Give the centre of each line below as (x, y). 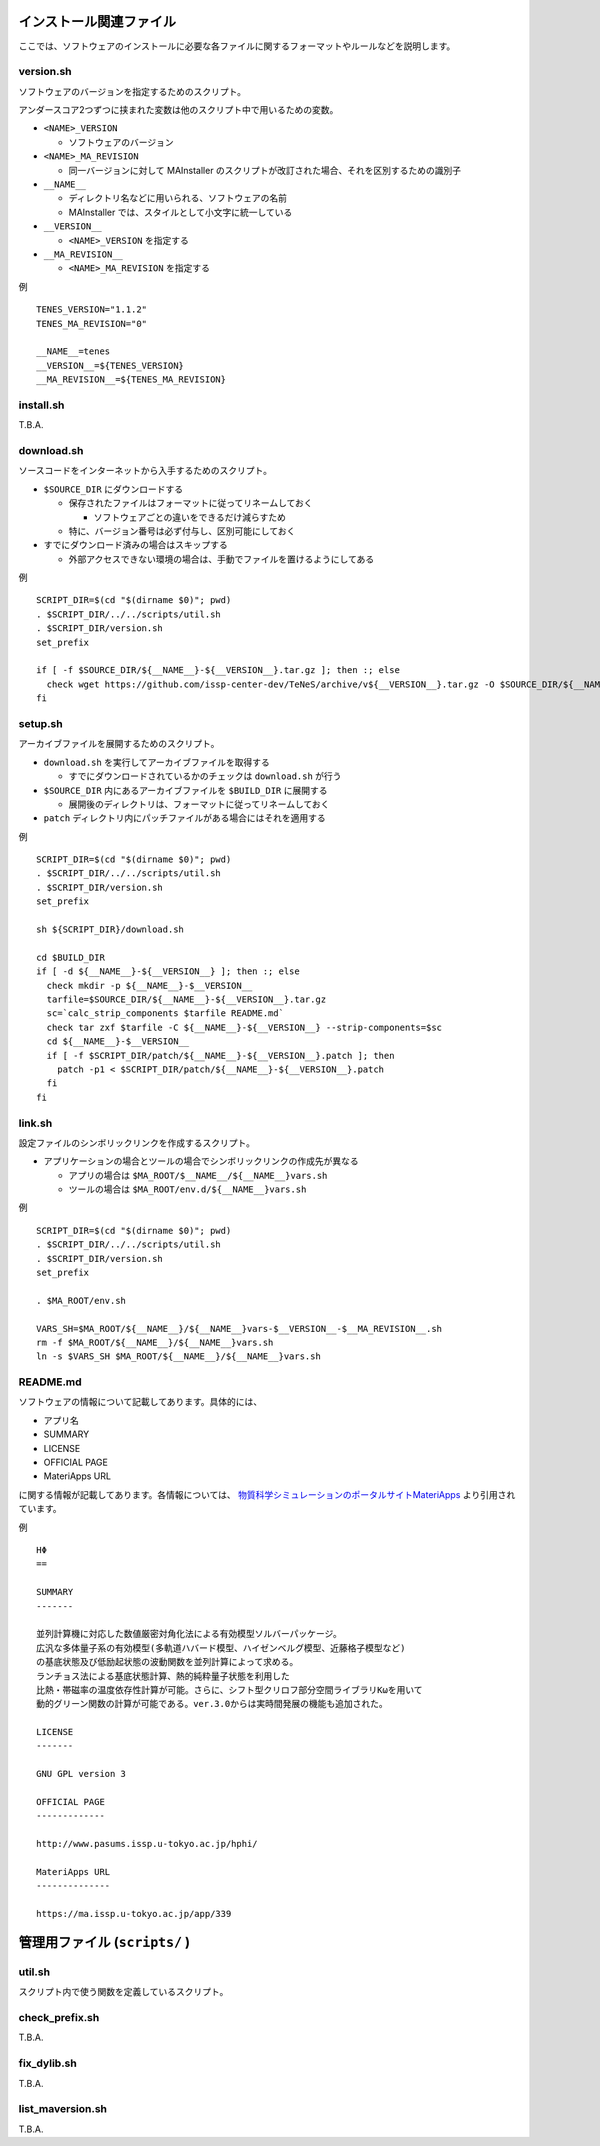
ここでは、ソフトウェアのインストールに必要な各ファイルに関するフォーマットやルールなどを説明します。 (237, 46)
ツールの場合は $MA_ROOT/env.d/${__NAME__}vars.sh (187, 1189)
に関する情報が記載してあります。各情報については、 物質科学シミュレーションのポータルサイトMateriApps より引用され (267, 1494)
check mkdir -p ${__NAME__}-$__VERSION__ (149, 985)
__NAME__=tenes (73, 351)
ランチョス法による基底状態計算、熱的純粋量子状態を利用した (163, 1676)
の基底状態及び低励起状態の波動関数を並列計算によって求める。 (167, 1662)
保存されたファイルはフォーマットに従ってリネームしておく (191, 503)
